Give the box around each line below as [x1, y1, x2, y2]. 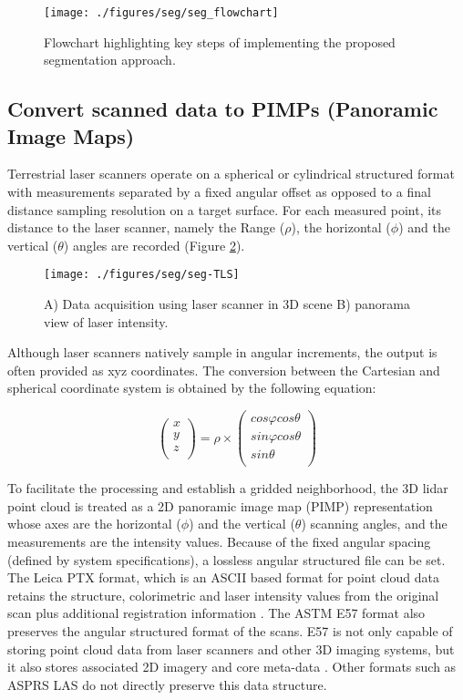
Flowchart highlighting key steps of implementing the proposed [44, 32, 396, 51]
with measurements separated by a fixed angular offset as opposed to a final [7, 182, 431, 201]
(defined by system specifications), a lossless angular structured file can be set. [7, 550, 446, 569]
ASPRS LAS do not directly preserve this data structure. [7, 674, 327, 694]
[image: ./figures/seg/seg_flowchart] [44, 6, 279, 19]
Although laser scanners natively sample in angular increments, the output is [7, 343, 437, 362]
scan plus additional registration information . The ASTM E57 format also [7, 603, 426, 623]
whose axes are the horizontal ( [7, 514, 181, 533]
